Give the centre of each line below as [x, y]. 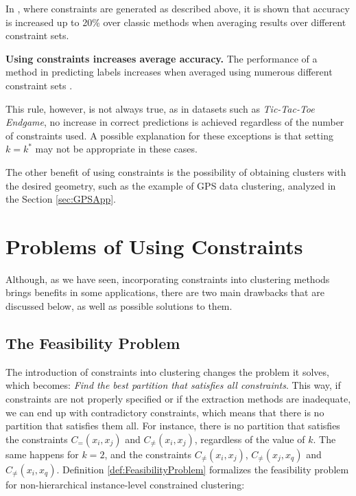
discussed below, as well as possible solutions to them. [119, 306]
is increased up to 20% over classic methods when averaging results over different [176, 22]
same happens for [42, 454]
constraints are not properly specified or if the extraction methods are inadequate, [178, 399]
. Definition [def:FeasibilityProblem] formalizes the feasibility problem [203, 469]
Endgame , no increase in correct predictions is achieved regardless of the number [175, 122]
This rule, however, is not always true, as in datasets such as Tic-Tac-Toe [160, 108]
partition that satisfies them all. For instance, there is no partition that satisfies [173, 426]
